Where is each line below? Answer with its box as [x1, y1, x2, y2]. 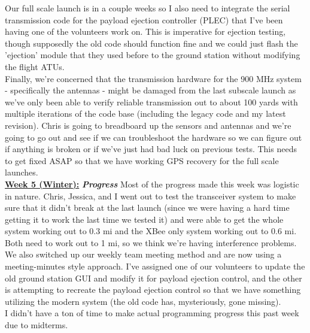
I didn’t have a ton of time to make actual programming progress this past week [5, 307, 299, 319]
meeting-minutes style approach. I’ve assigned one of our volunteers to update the [5, 260, 305, 273]
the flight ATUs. [5, 60, 65, 72]
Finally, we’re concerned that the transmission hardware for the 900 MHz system [5, 72, 302, 84]
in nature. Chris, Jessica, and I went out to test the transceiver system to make [5, 189, 296, 202]
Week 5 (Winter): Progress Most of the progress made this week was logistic [5, 177, 299, 190]
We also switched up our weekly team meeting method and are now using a [5, 248, 282, 261]
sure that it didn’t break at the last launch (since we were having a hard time [5, 201, 290, 214]
